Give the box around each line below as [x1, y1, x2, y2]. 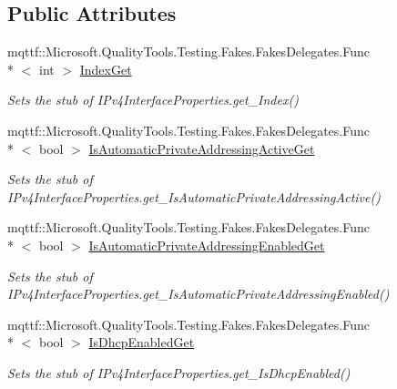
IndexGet [79, 59, 132, 78]
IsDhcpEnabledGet [88, 333, 195, 352]
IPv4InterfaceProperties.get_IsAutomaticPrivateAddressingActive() [7, 187, 381, 206]
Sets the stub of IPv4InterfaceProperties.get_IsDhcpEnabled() [7, 363, 351, 382]
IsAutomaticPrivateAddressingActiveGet [88, 138, 315, 158]
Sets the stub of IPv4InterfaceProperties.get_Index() [7, 90, 299, 109]
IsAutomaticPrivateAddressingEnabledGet [88, 235, 325, 254]
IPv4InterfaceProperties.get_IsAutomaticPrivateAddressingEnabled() [7, 284, 390, 303]
